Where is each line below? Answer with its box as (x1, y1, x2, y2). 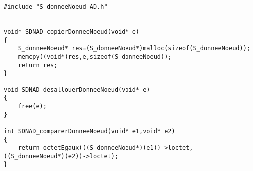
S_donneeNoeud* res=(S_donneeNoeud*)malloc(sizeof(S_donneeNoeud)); (18, 45, 250, 52)
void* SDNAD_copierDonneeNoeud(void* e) (4, 28, 140, 35)
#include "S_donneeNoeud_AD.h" (4, 3, 108, 10)
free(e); (18, 102, 47, 110)
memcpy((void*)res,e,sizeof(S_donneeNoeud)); (18, 53, 172, 60)
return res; (18, 61, 58, 69)
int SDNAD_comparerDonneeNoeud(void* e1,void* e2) (4, 127, 175, 135)
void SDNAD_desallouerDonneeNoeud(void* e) (4, 86, 150, 93)
